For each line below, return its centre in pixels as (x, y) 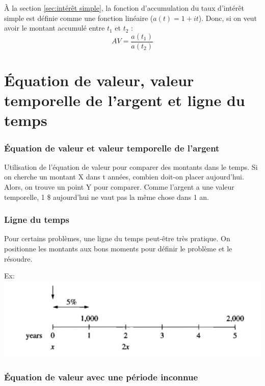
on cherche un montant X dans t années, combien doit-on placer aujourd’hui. (124, 177)
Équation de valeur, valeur (99, 80)
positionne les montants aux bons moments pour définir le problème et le (118, 248)
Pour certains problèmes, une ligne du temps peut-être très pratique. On (117, 238)
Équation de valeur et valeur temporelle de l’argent (112, 148)
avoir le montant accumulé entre (55, 28)
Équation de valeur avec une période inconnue (101, 377)
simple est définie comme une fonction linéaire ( (79, 18)
